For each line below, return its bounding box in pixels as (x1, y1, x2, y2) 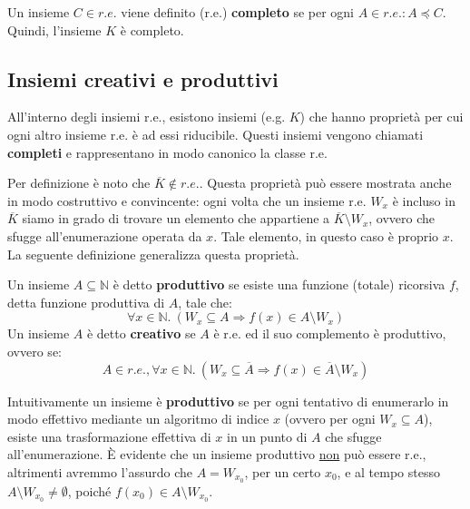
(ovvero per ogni (284, 409, 376, 428)
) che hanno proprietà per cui (299, 107, 464, 126)
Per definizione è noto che (7, 173, 151, 192)
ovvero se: (7, 341, 62, 360)
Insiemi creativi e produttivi (7, 64, 279, 93)
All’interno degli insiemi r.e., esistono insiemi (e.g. (7, 107, 286, 126)
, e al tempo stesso (337, 462, 440, 481)
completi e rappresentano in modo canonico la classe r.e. (7, 142, 328, 162)
